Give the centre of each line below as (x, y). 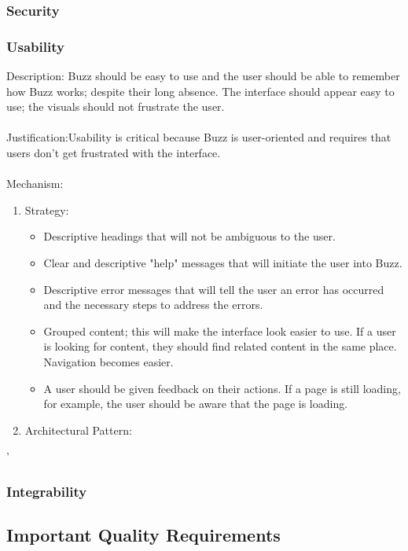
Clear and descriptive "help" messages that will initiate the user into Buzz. (223, 263)
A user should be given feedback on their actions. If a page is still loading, (222, 388)
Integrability (47, 491)
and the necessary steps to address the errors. (153, 305)
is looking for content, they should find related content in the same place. (220, 346)
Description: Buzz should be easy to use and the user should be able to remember (203, 76)
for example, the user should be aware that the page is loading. (196, 404)
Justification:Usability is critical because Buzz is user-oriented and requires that (199, 137)
